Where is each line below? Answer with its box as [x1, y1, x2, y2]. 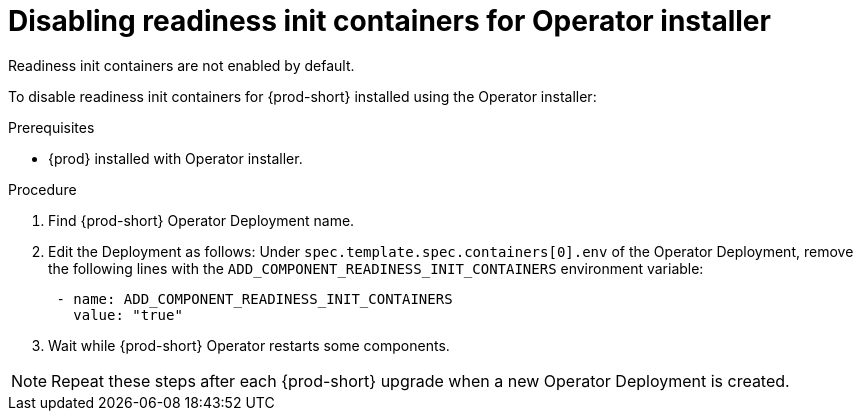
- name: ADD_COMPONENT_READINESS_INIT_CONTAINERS [56, 290, 453, 307]
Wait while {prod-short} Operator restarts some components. [48, 336, 450, 354]
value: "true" [73, 306, 183, 323]
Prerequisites [8, 118, 95, 136]
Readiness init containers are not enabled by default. [8, 56, 355, 74]
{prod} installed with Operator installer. [48, 149, 303, 167]
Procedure [8, 180, 77, 198]
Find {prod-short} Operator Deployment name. [48, 211, 355, 229]
